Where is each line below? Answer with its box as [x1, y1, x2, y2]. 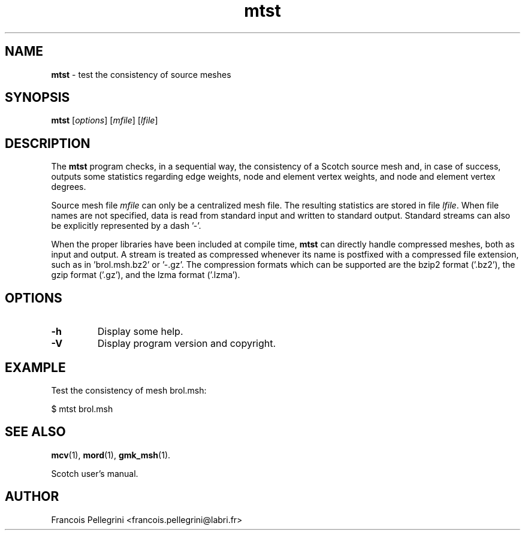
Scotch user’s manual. [51, 468, 138, 479]
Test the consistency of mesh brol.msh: [51, 385, 207, 395]
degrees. [51, 182, 86, 192]
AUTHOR [5, 489, 59, 504]
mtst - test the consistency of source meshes [51, 69, 231, 80]
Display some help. [97, 325, 183, 338]
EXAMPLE [5, 359, 66, 375]
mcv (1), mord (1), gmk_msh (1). [51, 449, 171, 460]
